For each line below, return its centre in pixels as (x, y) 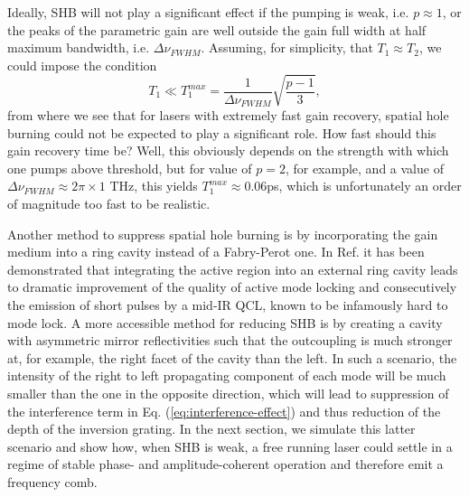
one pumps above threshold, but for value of (130, 168)
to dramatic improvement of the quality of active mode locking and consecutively (232, 287)
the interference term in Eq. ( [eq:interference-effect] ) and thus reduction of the (224, 411)
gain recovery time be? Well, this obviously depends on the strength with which (228, 150)
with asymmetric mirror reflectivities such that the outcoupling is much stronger (230, 340)
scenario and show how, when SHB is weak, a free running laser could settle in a (230, 446)
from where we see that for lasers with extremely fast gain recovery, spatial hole (228, 115)
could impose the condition (82, 65)
